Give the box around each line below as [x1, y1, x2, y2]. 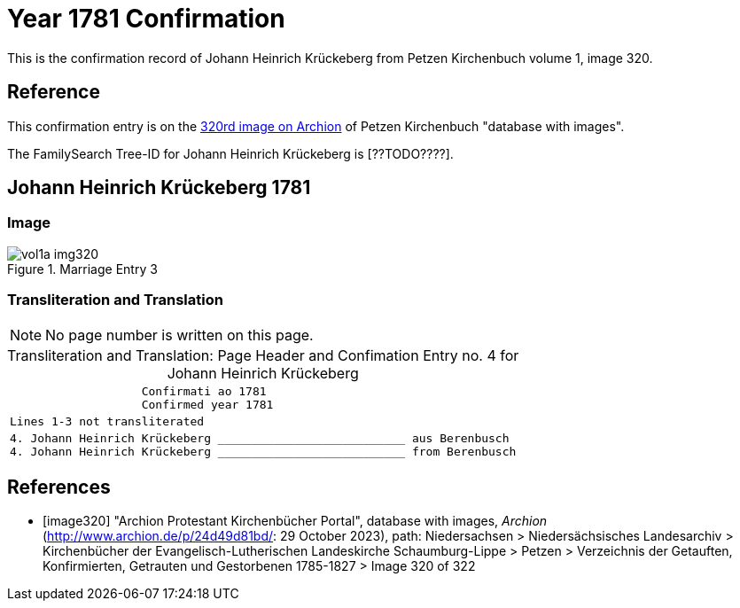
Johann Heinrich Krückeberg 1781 [7, 176, 311, 199]
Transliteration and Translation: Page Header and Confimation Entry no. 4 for [7, 346, 519, 364]
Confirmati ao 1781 [141, 384, 267, 398]
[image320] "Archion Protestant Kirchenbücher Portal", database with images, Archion [43, 513, 548, 529]
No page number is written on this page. [45, 325, 314, 344]
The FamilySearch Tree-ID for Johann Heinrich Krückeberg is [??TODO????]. [7, 145, 454, 161]
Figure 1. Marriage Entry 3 [7, 261, 158, 277]
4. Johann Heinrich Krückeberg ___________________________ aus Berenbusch [10, 431, 510, 445]
